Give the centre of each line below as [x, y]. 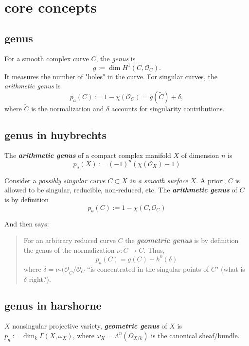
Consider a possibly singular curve [55, 180]
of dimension [200, 155]
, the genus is [116, 58]
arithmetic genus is [33, 86]
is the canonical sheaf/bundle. [195, 335]
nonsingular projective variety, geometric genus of [90, 326]
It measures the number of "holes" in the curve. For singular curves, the [111, 76]
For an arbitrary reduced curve [70, 240]
